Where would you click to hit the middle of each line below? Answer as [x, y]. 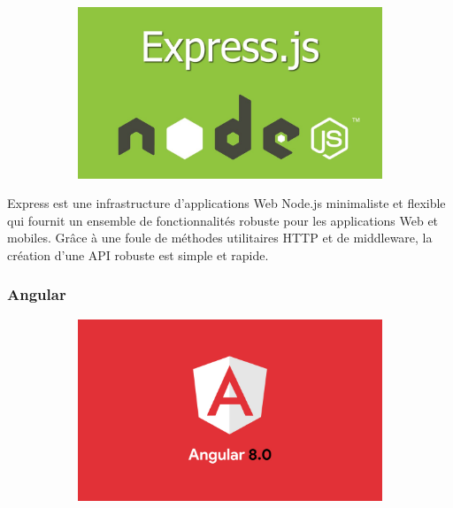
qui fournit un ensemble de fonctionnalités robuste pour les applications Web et [223, 220]
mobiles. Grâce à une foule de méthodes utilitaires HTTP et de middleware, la [220, 238]
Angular [37, 294]
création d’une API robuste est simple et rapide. [138, 254]
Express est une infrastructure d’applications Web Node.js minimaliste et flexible [226, 203]
